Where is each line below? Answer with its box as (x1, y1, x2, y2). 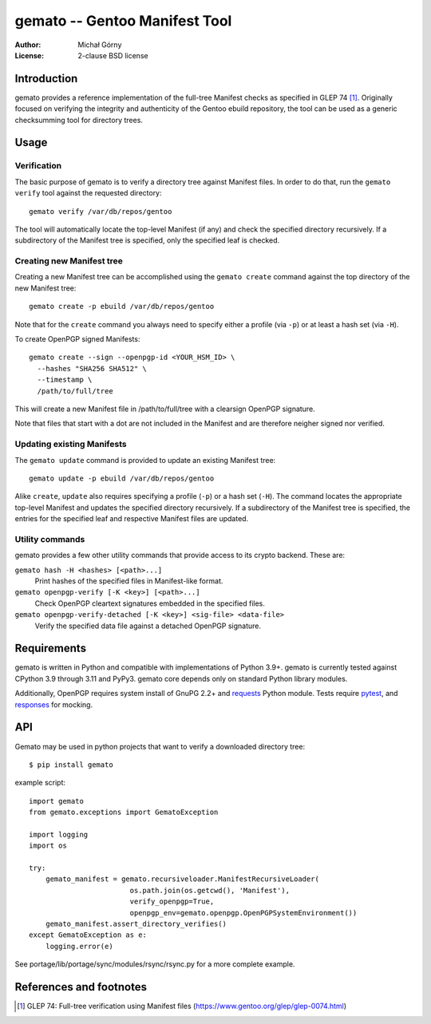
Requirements (14, 642, 87, 655)
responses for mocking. (14, 699, 93, 710)
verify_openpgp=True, (129, 897, 215, 906)
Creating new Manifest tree (14, 255, 124, 267)
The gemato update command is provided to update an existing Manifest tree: (14, 455, 276, 465)
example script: (14, 778, 66, 788)
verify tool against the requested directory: (14, 188, 163, 198)
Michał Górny (77, 40, 122, 49)
